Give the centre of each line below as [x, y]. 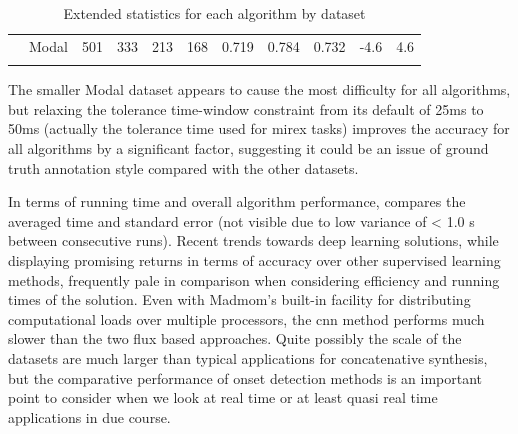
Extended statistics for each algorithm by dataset [214, 13]
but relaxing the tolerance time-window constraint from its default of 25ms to [246, 108]
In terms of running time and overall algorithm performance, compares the [237, 201]
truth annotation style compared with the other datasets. [183, 167]
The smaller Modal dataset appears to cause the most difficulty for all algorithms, [259, 89]
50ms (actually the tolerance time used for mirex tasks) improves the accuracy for [259, 128]
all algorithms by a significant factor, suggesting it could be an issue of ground [248, 147]
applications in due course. [89, 416]
